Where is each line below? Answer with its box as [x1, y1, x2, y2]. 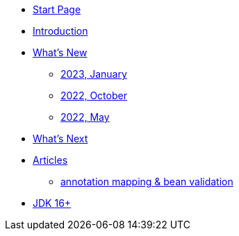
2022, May [60, 111, 110, 123]
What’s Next [33, 133, 88, 144]
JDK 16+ [33, 197, 72, 209]
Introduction [33, 25, 88, 37]
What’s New [33, 47, 88, 58]
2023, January [60, 68, 127, 80]
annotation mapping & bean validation [60, 176, 233, 187]
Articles [33, 154, 68, 166]
